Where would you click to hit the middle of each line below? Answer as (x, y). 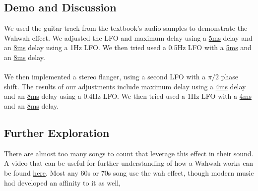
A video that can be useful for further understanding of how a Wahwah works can (129, 163)
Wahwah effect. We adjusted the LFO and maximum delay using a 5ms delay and (128, 37)
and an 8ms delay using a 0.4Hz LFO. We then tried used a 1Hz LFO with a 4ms (128, 96)
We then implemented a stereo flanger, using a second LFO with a (105, 77)
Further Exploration (57, 132)
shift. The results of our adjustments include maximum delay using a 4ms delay (125, 86)
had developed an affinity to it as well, (62, 182)
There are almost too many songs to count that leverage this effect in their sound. (129, 153)
